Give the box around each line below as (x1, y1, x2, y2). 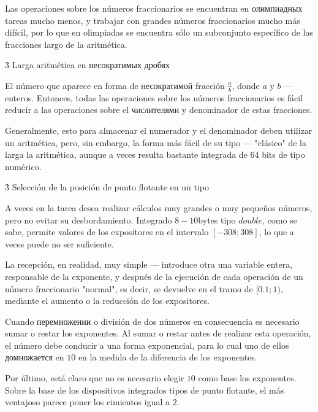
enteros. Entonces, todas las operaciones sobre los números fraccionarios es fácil (5, 91, 303, 104)
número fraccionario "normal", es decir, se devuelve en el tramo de (5, 282, 253, 295)
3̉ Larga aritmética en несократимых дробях (5, 58, 170, 71)
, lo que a (259, 225, 294, 238)
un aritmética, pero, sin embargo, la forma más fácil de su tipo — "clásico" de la (5, 136, 306, 149)
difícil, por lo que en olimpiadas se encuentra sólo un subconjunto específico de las (5, 26, 313, 39)
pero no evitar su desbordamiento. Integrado (5, 213, 172, 226)
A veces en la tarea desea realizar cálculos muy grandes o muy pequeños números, (5, 201, 312, 214)
